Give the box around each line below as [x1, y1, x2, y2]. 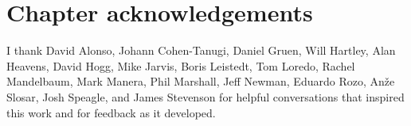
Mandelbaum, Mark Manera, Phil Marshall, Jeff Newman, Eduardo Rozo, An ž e [6, 73, 395, 90]
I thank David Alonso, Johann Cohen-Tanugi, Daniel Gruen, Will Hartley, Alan [6, 42, 396, 59]
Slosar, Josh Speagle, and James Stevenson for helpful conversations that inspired [6, 88, 405, 105]
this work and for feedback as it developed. [6, 104, 216, 120]
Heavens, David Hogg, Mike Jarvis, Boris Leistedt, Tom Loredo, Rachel [6, 57, 355, 74]
